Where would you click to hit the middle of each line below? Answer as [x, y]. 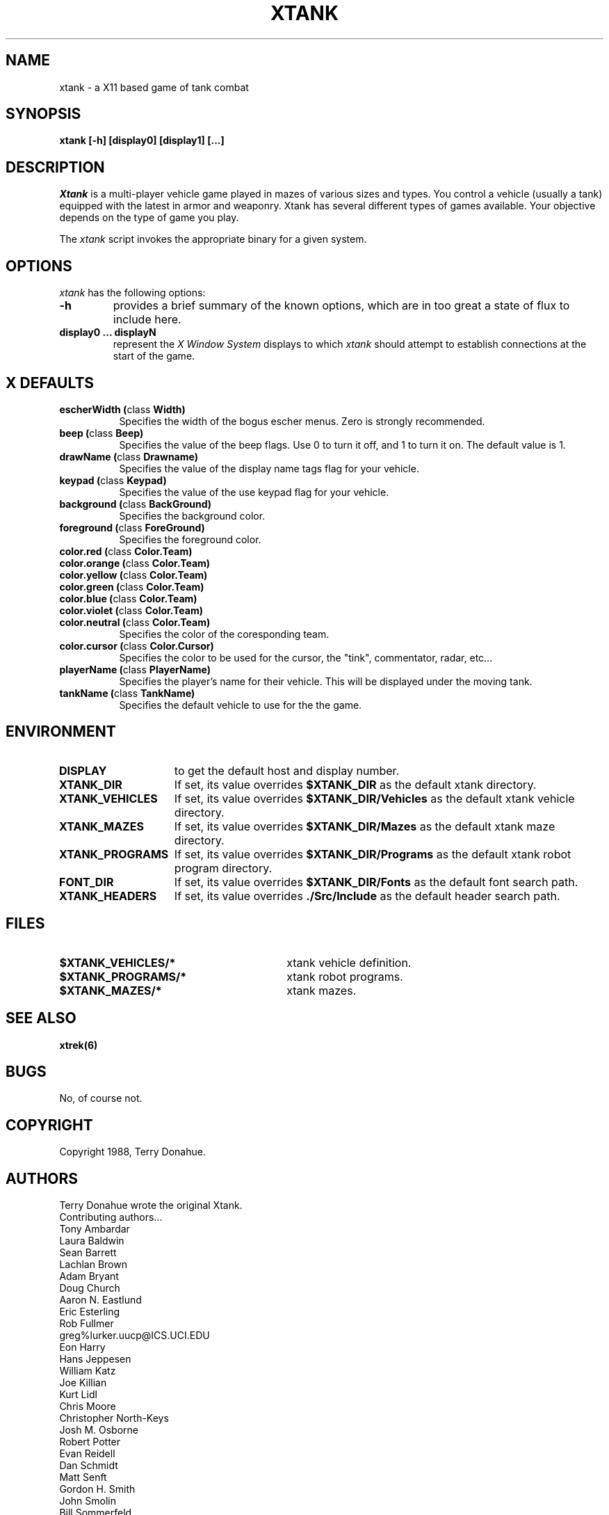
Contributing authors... [111, 1217]
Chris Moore [88, 1406]
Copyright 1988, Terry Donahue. [132, 1152]
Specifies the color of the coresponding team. [224, 634]
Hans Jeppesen [95, 1359]
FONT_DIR [87, 882]
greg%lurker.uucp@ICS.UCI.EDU [135, 1336]
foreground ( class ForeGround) [132, 527]
